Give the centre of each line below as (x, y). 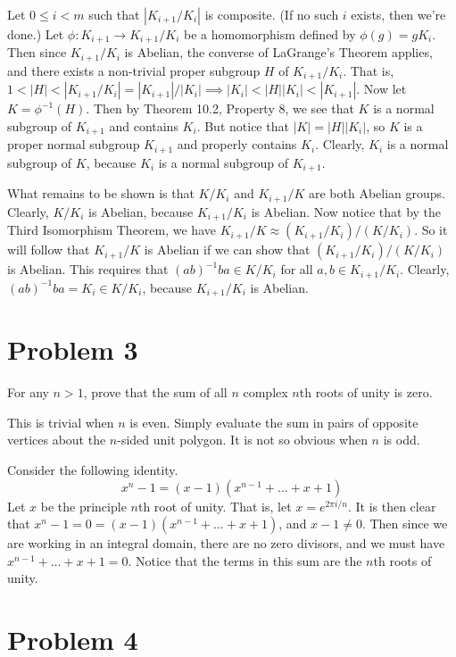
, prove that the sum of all (155, 392)
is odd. (402, 440)
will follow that (49, 249)
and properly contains (237, 144)
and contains (144, 125)
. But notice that (243, 125)
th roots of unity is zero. (366, 392)
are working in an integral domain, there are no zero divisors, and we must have (226, 543)
